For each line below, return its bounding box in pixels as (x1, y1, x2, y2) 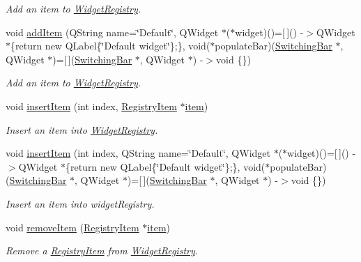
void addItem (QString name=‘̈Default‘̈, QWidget (6, 24, 219, 39)
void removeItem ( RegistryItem (6, 219, 139, 234)
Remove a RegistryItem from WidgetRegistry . (6, 243, 199, 258)
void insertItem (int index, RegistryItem (6, 98, 177, 113)
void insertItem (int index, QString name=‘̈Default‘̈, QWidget (6, 146, 270, 160)
